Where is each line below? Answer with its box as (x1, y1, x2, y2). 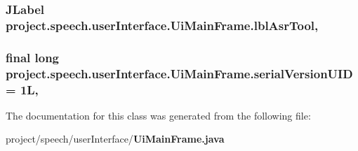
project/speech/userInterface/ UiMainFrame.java (6, 131, 225, 146)
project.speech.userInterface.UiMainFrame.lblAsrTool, (6, 16, 319, 34)
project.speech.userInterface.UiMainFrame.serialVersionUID (6, 64, 353, 82)
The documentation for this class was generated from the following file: (6, 108, 311, 122)
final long (6, 48, 60, 66)
